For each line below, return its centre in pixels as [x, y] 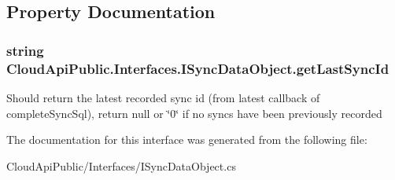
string [25, 50]
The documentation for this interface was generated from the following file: [187, 140]
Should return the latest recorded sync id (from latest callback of [163, 97]
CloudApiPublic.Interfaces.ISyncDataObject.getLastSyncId [198, 68]
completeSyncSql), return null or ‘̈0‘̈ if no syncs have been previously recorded [194, 113]
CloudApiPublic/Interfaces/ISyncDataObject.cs [121, 165]
